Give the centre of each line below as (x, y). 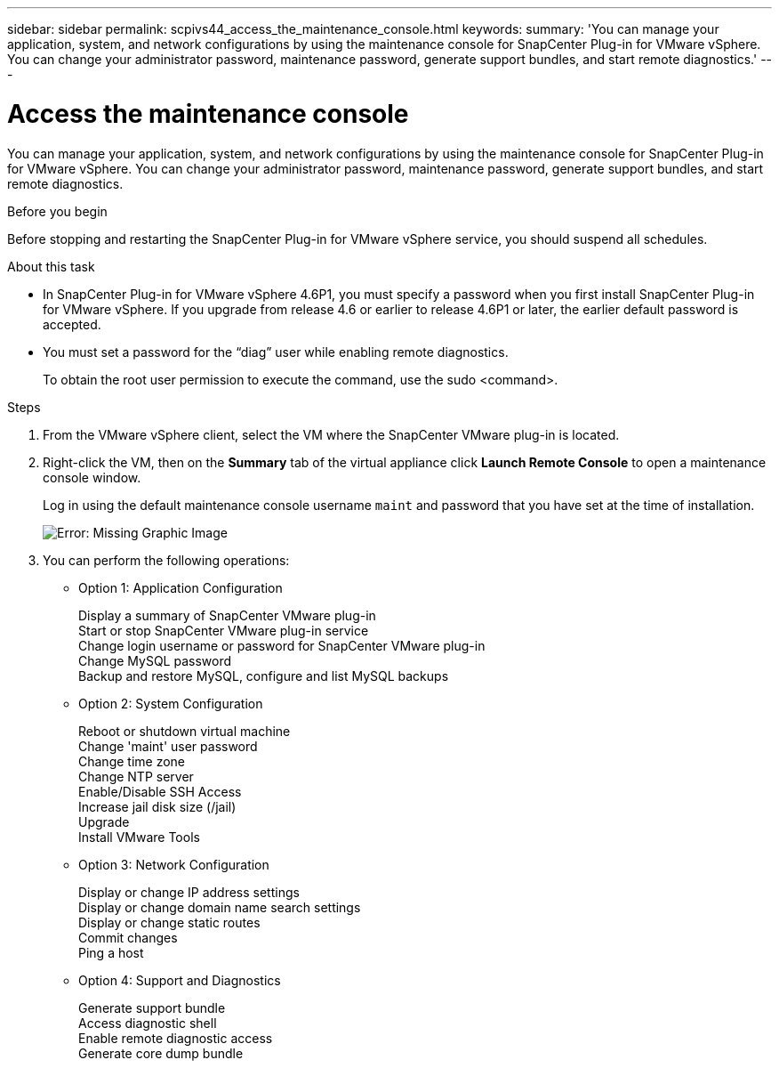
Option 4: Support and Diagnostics (180, 980)
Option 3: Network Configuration (174, 864)
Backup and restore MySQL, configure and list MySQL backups (264, 676)
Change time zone (132, 761)
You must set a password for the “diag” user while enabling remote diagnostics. (276, 352)
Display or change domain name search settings (220, 907)
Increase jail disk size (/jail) (157, 806)
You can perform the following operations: (166, 560)
